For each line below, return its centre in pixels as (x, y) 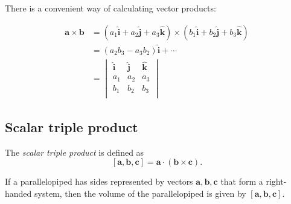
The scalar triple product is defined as (75, 152)
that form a (242, 181)
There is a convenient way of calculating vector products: (110, 8)
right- (276, 181)
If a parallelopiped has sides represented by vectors (99, 181)
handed (18, 193)
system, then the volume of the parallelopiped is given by (140, 193)
